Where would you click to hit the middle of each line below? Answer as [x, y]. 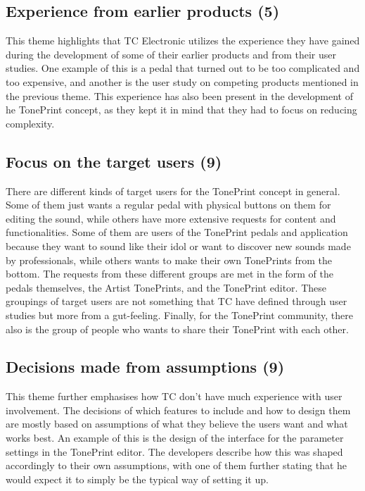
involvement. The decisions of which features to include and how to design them [178, 410]
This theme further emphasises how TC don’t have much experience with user [174, 396]
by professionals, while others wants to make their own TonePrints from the [169, 260]
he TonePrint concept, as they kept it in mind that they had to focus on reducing [181, 110]
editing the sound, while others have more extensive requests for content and [171, 218]
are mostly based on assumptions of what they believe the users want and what [177, 424]
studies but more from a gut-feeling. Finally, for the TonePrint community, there [179, 315]
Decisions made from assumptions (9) [145, 367]
